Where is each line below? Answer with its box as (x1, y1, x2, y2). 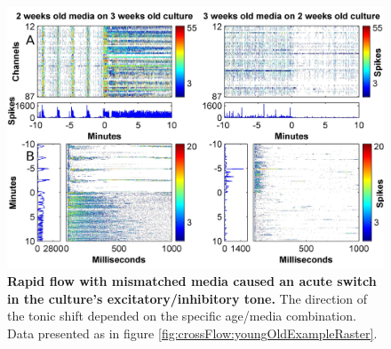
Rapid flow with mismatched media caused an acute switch (7, 271, 377, 290)
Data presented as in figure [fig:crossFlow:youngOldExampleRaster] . (7, 323, 378, 342)
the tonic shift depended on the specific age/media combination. (7, 306, 356, 325)
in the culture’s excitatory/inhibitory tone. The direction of (7, 289, 368, 307)
